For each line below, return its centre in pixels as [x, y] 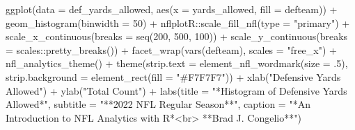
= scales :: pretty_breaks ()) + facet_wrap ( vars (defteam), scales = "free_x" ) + [171, 49]
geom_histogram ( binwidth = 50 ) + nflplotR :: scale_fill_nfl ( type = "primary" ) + [178, 22]
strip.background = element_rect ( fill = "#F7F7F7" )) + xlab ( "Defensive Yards [173, 76]
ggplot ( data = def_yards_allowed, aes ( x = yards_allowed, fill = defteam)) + [172, 9]
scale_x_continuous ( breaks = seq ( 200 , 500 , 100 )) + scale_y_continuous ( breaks [177, 36]
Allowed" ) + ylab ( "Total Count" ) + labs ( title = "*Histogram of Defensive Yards [176, 90]
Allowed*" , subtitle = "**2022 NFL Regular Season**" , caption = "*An [158, 104]
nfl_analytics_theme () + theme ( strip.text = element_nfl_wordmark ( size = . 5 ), [177, 63]
